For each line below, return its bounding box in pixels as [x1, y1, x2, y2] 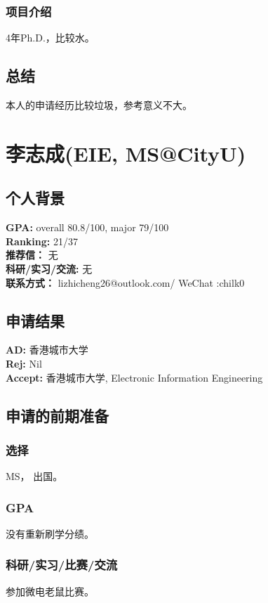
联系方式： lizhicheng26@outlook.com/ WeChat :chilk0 [6, 275, 245, 290]
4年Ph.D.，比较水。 [6, 30, 95, 45]
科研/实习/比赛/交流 [6, 556, 118, 573]
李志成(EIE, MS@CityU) [6, 138, 246, 167]
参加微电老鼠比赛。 [6, 583, 94, 598]
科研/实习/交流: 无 [6, 261, 93, 275]
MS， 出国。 [6, 469, 63, 484]
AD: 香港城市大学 [6, 342, 88, 357]
